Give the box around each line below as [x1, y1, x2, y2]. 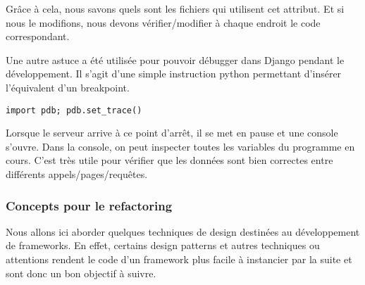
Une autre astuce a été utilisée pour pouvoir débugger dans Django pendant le [6, 52, 345, 67]
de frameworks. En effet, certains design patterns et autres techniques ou [6, 238, 320, 253]
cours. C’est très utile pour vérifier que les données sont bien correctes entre [6, 153, 333, 167]
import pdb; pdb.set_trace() [6, 105, 142, 115]
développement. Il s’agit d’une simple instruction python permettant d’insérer [6, 66, 342, 81]
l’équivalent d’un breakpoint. [6, 80, 130, 94]
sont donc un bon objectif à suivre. [6, 265, 156, 280]
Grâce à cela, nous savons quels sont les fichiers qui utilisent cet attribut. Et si [6, 1, 345, 15]
